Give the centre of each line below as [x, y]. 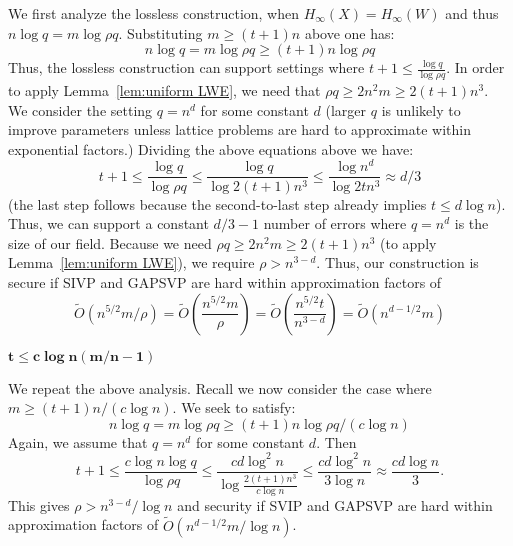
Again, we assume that [78, 441]
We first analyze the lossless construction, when [154, 13]
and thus [472, 13]
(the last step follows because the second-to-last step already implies [217, 203]
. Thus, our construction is [397, 262]
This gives [39, 504]
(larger [346, 109]
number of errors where [335, 223]
